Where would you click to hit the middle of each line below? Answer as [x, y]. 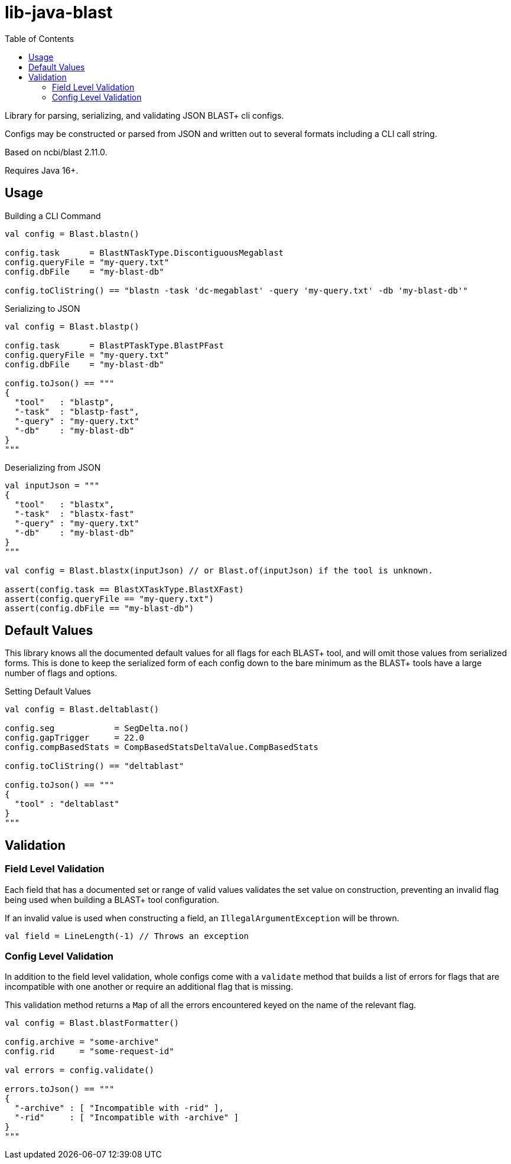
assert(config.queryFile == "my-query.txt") [110, 599]
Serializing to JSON [43, 308]
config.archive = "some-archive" [82, 1042]
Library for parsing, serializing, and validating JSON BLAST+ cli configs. [144, 115]
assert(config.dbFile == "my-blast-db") [100, 608]
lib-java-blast [59, 12]
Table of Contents [40, 38]
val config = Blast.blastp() [72, 326]
